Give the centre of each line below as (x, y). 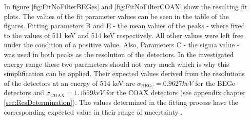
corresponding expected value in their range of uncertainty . (93, 111)
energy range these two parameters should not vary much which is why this (116, 64)
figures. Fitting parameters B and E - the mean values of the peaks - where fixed (125, 26)
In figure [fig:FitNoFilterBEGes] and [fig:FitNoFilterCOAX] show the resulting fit (126, 6)
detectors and (24, 92)
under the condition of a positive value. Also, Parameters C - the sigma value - (122, 45)
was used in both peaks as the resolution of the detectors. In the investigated (119, 54)
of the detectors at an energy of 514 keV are (69, 83)
